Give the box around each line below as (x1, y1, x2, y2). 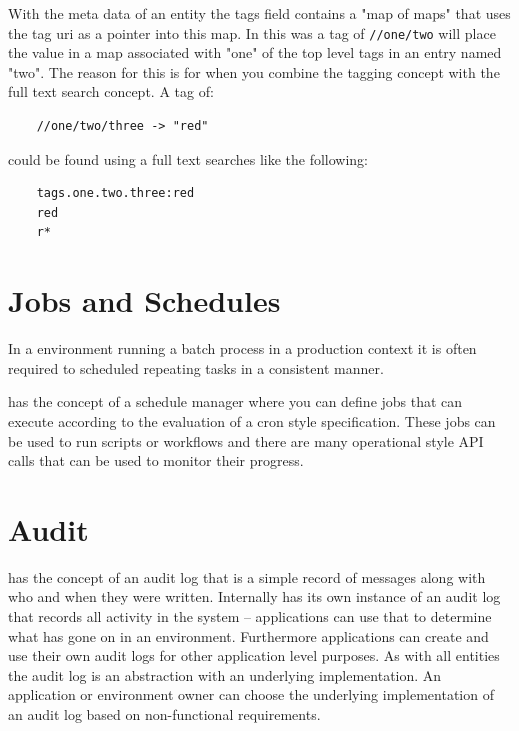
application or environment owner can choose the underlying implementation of (8, 684, 494, 705)
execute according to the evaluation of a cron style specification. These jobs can (8, 410, 496, 431)
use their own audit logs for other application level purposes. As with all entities (8, 645, 500, 666)
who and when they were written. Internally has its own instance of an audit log (8, 586, 501, 607)
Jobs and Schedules (8, 280, 281, 321)
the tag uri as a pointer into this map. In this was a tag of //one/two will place (8, 22, 496, 43)
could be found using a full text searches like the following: (8, 148, 369, 169)
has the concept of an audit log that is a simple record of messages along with (8, 566, 486, 587)
